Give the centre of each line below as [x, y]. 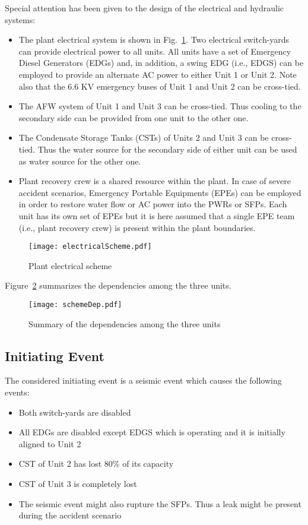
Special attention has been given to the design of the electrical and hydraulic [145, 8]
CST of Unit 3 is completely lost [78, 483]
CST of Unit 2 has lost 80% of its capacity [96, 464]
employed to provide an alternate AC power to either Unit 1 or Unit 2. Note [158, 74]
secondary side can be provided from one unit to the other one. [134, 117]
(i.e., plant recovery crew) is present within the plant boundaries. [137, 227]
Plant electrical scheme [70, 265]
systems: [20, 19]
